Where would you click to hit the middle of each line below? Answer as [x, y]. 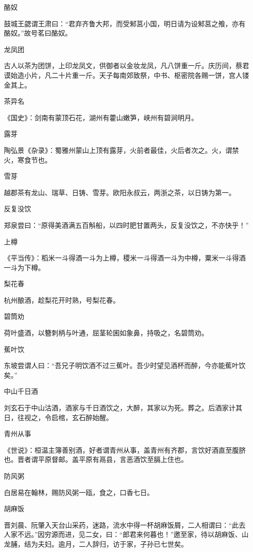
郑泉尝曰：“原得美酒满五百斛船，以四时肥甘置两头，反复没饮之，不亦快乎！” [126, 225]
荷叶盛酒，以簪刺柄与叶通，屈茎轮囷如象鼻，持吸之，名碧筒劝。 [106, 333]
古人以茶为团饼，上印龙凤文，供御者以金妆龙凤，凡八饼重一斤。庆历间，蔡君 [126, 65]
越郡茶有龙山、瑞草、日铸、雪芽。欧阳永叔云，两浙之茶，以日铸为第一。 [120, 192]
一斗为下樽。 [24, 267]
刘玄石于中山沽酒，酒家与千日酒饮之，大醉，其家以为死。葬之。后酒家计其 [123, 408]
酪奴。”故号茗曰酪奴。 [38, 33]
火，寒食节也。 [28, 159]
